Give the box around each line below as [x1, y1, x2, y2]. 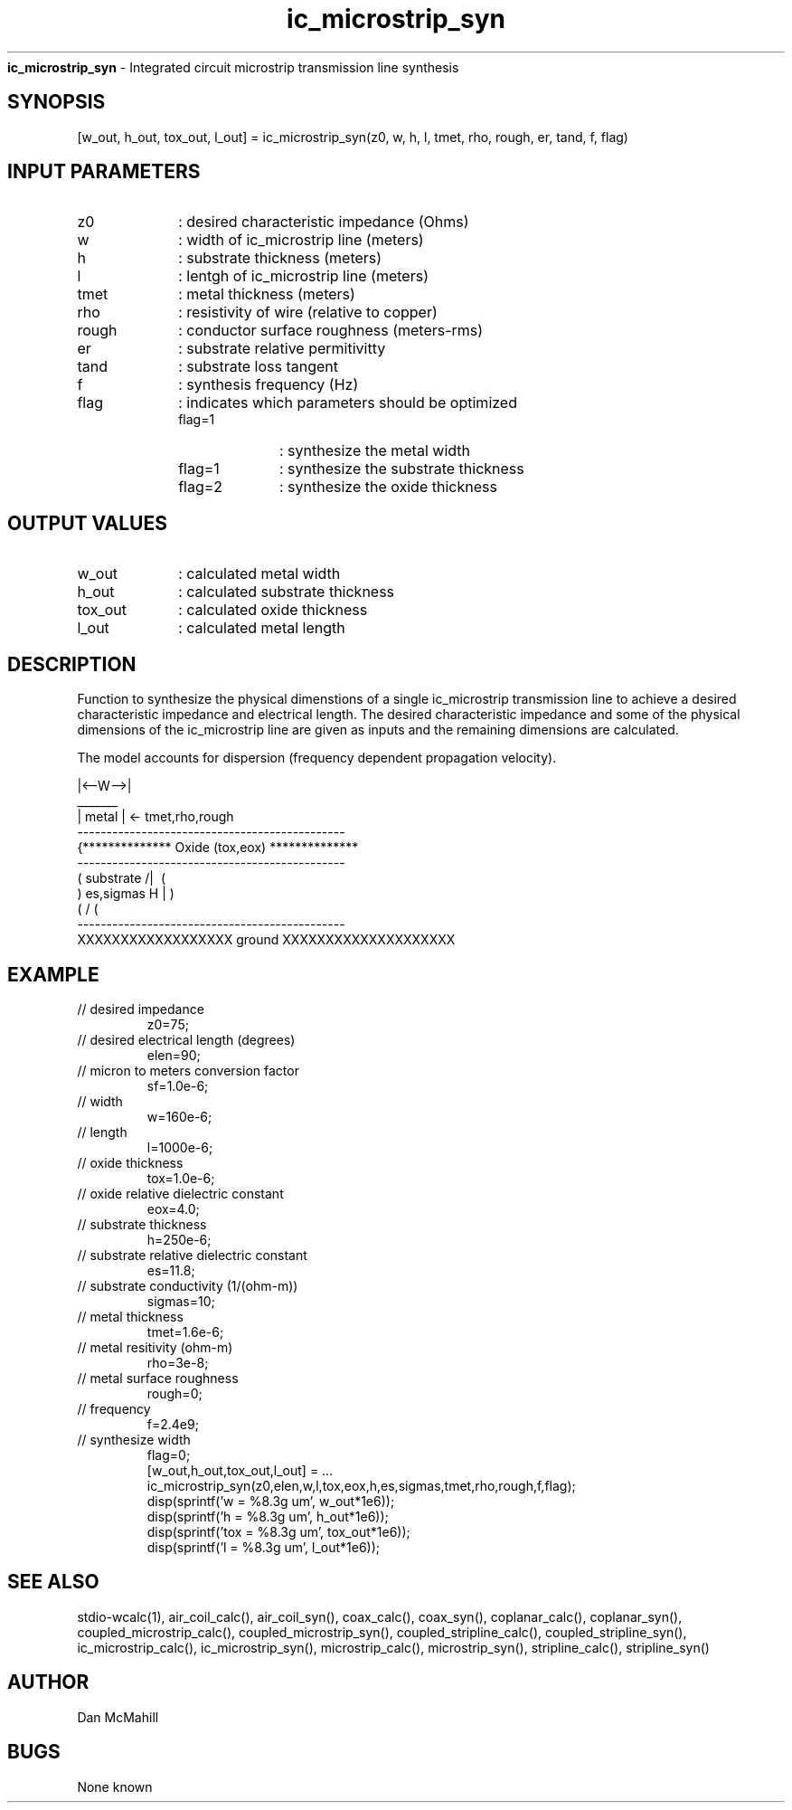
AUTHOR [7, 1671, 90, 1694]
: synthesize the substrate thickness [278, 460, 524, 479]
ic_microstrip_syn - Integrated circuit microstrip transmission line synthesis [7, 59, 459, 75]
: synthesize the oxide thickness [278, 478, 497, 497]
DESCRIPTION [7, 652, 137, 676]
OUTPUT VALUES [7, 511, 167, 535]
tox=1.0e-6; [146, 1170, 215, 1186]
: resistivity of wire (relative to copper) [178, 303, 438, 322]
